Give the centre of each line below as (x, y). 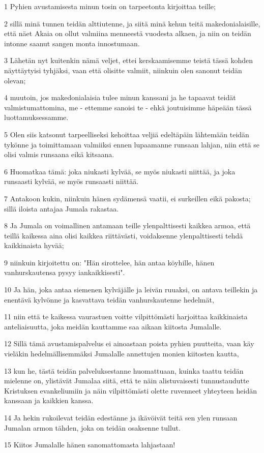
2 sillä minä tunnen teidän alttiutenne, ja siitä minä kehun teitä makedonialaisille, (132, 23)
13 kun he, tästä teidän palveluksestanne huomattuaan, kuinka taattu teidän (124, 370)
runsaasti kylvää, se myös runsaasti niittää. (71, 181)
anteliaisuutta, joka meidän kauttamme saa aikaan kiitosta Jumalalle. (113, 326)
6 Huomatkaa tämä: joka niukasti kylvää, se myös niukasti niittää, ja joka (120, 171)
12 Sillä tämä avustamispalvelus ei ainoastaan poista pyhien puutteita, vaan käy (129, 343)
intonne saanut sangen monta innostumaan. (72, 43)
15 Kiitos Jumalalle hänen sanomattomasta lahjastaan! (90, 445)
